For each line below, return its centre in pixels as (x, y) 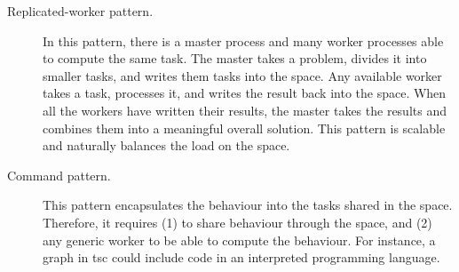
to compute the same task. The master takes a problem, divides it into (235, 58)
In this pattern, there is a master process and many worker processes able (243, 40)
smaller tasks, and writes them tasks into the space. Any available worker (242, 75)
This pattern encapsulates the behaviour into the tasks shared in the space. (248, 205)
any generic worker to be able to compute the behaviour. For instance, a (239, 240)
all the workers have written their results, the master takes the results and (245, 110)
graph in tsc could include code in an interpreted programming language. (241, 257)
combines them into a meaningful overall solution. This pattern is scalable (244, 128)
